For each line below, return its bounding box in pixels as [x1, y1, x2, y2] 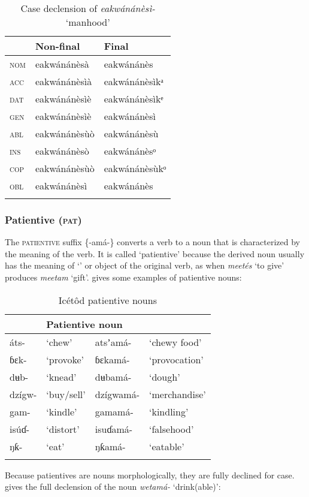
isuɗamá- [95, 421, 133, 436]
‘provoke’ [46, 352, 84, 366]
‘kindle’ [46, 404, 77, 418]
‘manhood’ [65, 15, 110, 29]
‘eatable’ [149, 439, 184, 453]
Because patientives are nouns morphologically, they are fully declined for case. [5, 468, 295, 481]
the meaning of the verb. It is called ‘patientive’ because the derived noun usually [5, 247, 305, 260]
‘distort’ [46, 421, 80, 436]
